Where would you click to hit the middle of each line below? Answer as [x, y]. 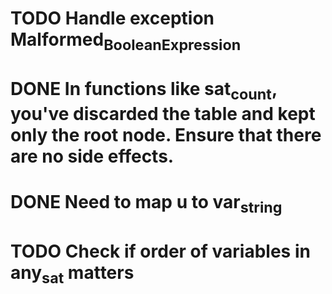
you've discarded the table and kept [163, 113]
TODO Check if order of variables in [160, 251]
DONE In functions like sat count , [144, 90]
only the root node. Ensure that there [166, 134]
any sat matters [72, 274]
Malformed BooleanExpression [126, 41]
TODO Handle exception [112, 18]
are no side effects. [92, 156]
